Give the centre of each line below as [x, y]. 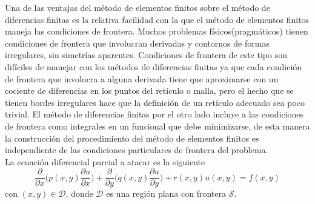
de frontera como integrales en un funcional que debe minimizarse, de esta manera [157, 126]
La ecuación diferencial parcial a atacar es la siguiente [105, 161]
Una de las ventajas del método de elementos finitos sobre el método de [138, 7]
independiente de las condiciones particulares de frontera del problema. [137, 150]
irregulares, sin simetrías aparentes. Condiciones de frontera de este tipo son [146, 55]
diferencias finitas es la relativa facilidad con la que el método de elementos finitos [157, 19]
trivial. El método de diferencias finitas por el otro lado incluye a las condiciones [154, 114]
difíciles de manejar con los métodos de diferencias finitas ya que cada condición [154, 66]
